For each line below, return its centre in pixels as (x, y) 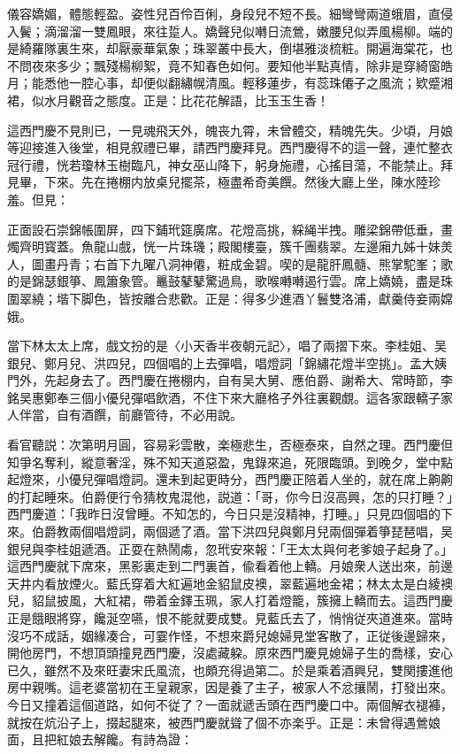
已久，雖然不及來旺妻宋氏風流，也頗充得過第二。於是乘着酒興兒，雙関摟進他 (230, 669)
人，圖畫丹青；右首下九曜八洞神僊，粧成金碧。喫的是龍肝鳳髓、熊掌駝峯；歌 (230, 263)
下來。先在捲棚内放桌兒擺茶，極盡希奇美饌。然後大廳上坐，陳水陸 (236, 182)
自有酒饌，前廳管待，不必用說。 (149, 415)
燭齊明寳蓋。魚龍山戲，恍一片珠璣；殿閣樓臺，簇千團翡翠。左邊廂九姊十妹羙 (230, 246)
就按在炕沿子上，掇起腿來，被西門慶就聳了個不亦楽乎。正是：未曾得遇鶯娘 (224, 722)
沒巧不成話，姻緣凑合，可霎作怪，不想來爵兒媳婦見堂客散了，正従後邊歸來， (230, 635)
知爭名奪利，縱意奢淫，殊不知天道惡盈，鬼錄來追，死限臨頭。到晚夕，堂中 (224, 462)
